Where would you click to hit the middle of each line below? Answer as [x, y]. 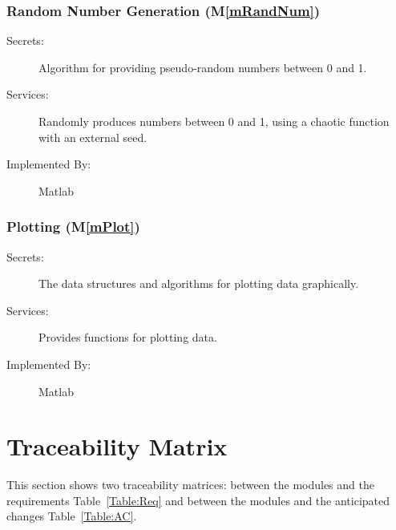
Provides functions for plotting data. [128, 337]
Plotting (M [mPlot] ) [73, 227]
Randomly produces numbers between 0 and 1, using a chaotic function [214, 121]
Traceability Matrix [117, 446]
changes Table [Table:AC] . [72, 516]
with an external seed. [93, 137]
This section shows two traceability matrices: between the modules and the [190, 485]
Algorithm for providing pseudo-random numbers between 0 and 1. [203, 67]
